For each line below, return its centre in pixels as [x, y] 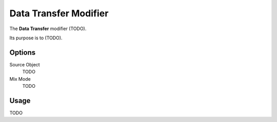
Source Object [25, 64]
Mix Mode [20, 79]
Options [23, 52]
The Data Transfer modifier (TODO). [48, 29]
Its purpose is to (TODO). [36, 38]
